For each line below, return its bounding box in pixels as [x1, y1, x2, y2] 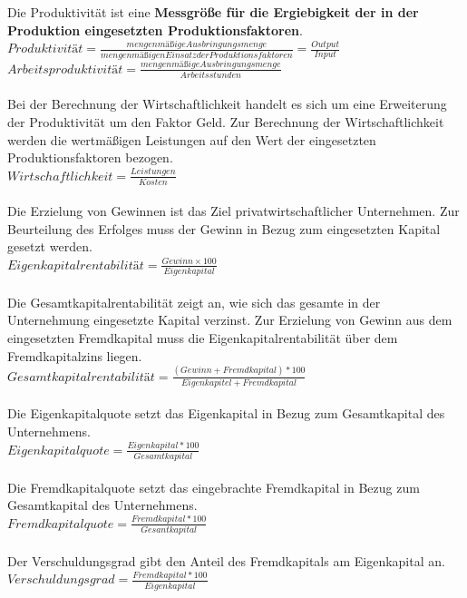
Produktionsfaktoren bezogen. [7, 148, 173, 167]
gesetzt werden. [7, 237, 92, 256]
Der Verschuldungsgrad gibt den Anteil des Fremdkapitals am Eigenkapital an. [7, 551, 445, 570]
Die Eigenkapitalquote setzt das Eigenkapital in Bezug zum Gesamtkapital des [7, 404, 445, 423]
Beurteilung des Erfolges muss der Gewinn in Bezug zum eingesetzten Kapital [7, 219, 441, 238]
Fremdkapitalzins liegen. [7, 346, 142, 365]
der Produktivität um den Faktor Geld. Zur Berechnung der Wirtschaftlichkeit [7, 113, 444, 131]
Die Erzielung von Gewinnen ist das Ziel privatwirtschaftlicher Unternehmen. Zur [7, 201, 460, 221]
